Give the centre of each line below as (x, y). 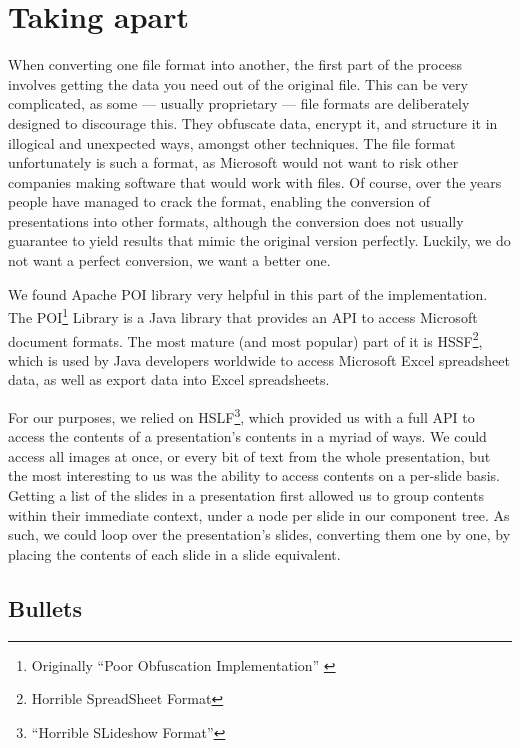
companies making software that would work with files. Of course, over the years (255, 181)
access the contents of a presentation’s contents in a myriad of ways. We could (247, 436)
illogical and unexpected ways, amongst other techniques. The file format (232, 142)
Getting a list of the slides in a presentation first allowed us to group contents (246, 494)
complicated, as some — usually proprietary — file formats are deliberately (239, 103)
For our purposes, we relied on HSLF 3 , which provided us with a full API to (241, 415)
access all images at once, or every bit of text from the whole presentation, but (249, 455)
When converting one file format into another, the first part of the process (235, 64)
